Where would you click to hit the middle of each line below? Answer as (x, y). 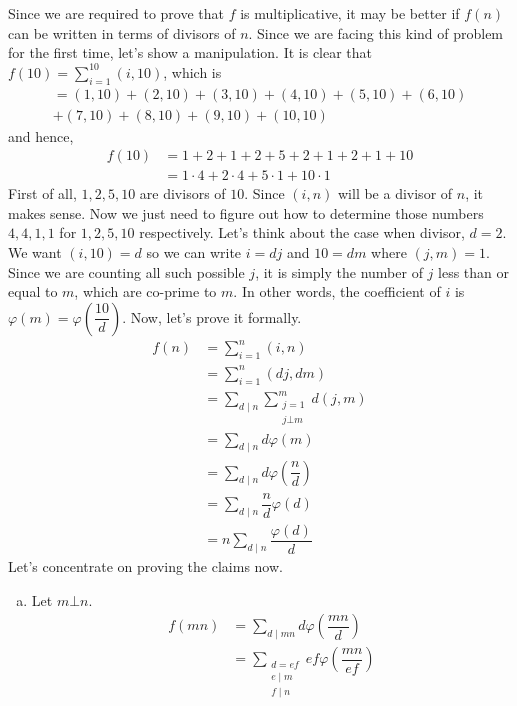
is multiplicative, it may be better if (350, 13)
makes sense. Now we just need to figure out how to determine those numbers (246, 212)
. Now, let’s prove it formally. (212, 316)
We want (35, 252)
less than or (474, 271)
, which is (192, 71)
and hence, (41, 135)
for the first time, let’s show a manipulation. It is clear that (190, 52)
